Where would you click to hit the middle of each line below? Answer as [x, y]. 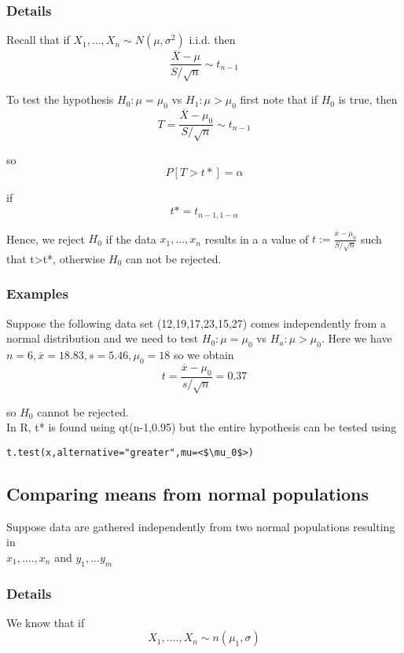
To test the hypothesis [60, 99]
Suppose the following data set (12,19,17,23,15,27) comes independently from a [196, 323]
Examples [37, 293]
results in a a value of [257, 238]
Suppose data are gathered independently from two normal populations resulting [201, 526]
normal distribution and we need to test [103, 338]
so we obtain [204, 354]
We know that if [46, 622]
